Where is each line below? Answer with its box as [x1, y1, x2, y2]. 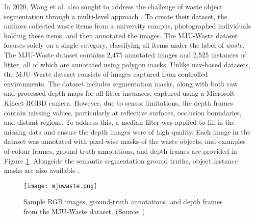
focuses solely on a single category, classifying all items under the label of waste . [4, 40, 245, 50]
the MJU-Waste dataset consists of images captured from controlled [4, 69, 208, 79]
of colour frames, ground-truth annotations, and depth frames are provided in [4, 145, 237, 156]
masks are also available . [4, 165, 80, 175]
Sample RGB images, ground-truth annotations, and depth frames [24, 196, 223, 207]
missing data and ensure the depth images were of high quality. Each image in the [4, 126, 251, 137]
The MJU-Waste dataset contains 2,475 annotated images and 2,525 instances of [4, 49, 246, 59]
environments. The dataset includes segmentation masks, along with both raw [4, 78, 238, 88]
